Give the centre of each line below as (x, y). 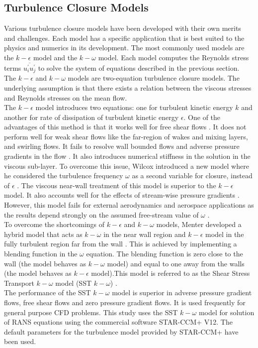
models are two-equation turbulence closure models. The (154, 78)
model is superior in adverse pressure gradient (182, 292)
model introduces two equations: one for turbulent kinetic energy (134, 107)
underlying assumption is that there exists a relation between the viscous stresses (128, 87)
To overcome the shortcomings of (54, 224)
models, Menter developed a (199, 224)
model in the (224, 234)
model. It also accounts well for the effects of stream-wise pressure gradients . (122, 195)
